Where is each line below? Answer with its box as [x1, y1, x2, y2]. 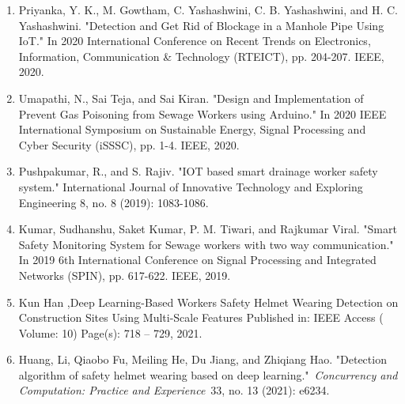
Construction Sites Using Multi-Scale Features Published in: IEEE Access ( [18, 309, 384, 326]
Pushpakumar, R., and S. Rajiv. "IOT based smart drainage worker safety [18, 163, 378, 179]
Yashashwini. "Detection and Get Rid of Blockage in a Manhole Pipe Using [18, 17, 384, 33]
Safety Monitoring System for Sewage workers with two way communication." [18, 236, 394, 252]
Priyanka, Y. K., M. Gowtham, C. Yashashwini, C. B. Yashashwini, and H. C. [18, 2, 399, 17]
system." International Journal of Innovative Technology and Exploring [18, 178, 363, 194]
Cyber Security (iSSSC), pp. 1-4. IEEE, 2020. [18, 136, 240, 153]
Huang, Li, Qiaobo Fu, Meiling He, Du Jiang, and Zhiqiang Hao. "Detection [18, 351, 387, 368]
